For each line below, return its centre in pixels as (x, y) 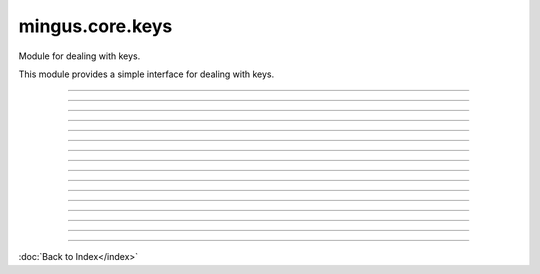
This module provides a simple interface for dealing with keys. (146, 74)
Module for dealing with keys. (79, 56)
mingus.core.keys (95, 26)
